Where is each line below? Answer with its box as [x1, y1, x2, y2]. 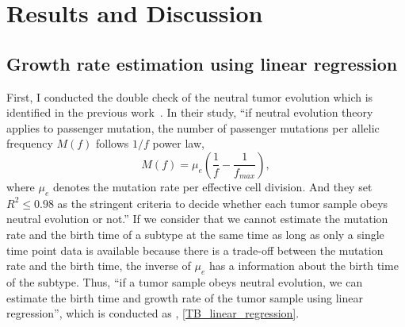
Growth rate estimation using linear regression [6, 51, 398, 75]
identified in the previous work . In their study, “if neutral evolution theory [6, 104, 373, 121]
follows [96, 135, 129, 152]
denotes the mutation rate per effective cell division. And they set [52, 178, 373, 194]
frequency [6, 135, 53, 152]
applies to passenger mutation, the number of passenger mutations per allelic [6, 119, 380, 136]
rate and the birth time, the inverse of [6, 257, 191, 274]
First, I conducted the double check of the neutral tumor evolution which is [6, 88, 373, 105]
